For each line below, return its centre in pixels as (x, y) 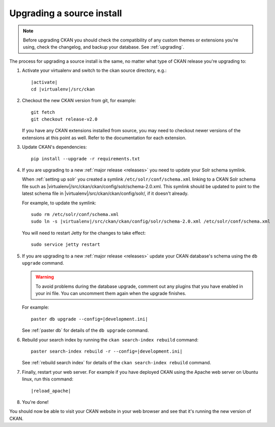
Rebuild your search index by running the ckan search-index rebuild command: (110, 339)
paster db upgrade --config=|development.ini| (90, 319)
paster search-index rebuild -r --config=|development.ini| (107, 351)
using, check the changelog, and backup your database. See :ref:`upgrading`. (103, 47)
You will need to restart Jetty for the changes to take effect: (84, 233)
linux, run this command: (47, 379)
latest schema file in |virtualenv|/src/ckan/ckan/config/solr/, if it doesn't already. (105, 194)
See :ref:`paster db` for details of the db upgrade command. (85, 330)
